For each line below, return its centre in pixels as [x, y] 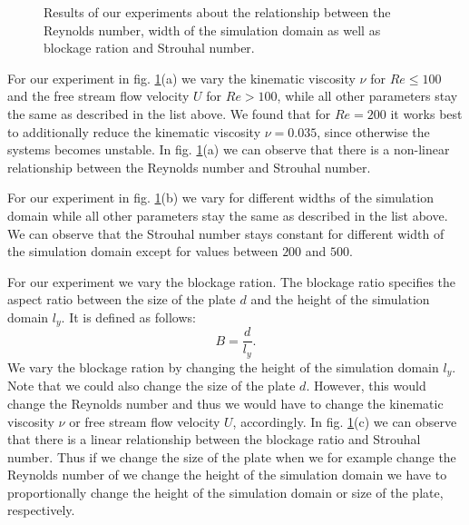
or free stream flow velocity [145, 421]
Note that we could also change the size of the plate [151, 386]
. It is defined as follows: [128, 317]
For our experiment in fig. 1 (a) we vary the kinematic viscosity [181, 78]
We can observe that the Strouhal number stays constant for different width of [226, 233]
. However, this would [366, 386]
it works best [426, 113]
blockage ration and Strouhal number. [149, 48]
